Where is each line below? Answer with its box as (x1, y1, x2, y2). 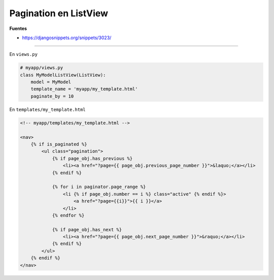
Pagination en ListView (9, 8, 109, 19)
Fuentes (9, 25, 27, 32)
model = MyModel (30, 79, 71, 85)
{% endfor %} (52, 212, 85, 218)
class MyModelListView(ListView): (20, 72, 106, 78)
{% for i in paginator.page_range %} (52, 184, 146, 190)
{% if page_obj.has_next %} (52, 227, 122, 232)
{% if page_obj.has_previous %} (52, 155, 133, 161)
